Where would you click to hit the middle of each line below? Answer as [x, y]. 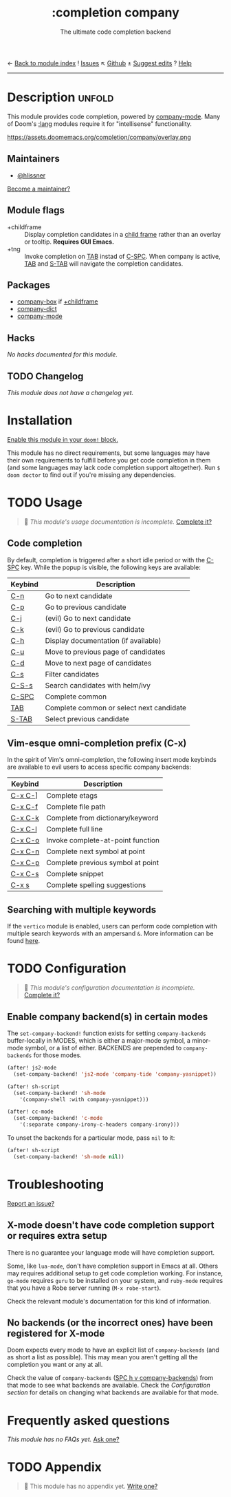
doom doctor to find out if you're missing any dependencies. [92, 475]
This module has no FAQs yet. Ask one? [63, 1439]
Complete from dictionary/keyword [102, 818]
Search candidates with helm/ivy [98, 685]
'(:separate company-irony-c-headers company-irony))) [100, 1125]
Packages [29, 285]
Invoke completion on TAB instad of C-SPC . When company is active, [123, 256]
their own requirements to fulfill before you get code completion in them [109, 460]
